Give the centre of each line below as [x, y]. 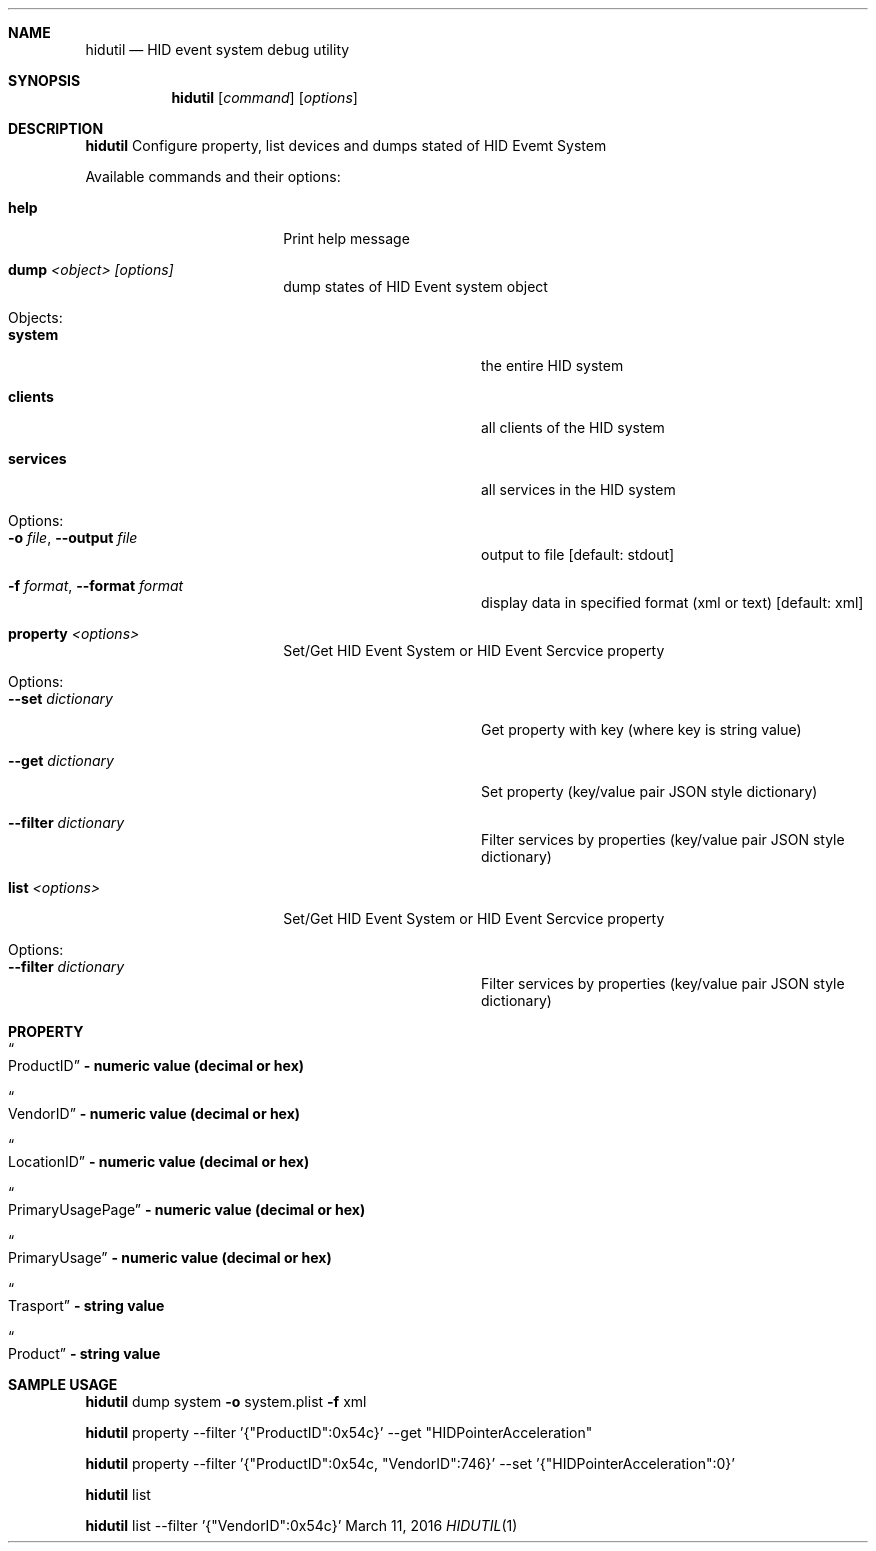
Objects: [35, 317]
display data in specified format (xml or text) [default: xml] [672, 602]
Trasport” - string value [86, 1305]
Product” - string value [84, 1353]
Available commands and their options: [213, 176]
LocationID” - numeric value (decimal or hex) [159, 1161]
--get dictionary [61, 760]
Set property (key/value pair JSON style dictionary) [649, 791]
